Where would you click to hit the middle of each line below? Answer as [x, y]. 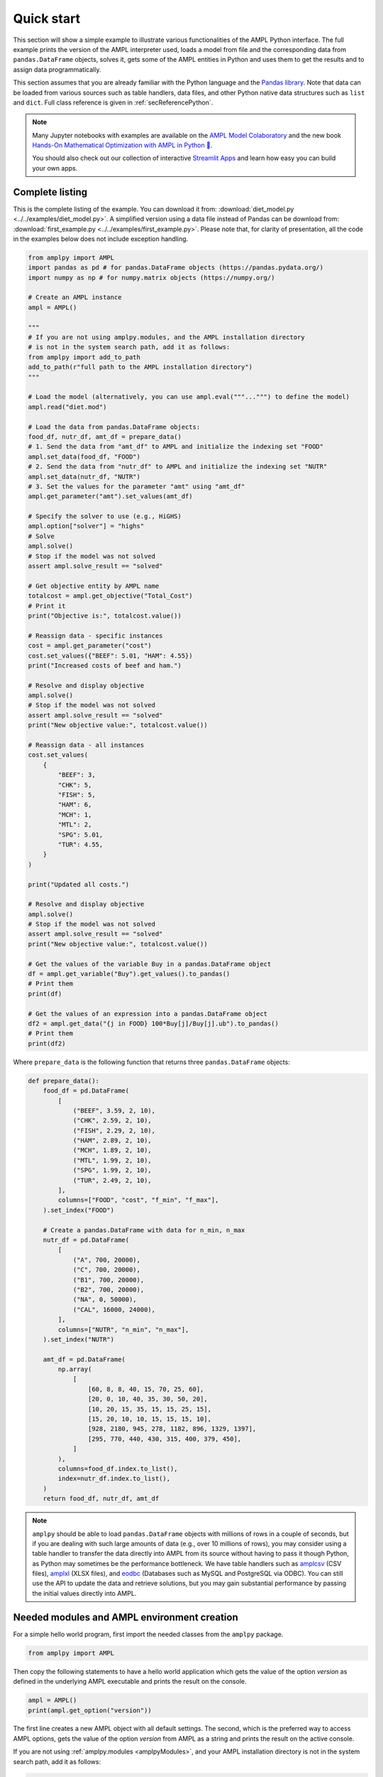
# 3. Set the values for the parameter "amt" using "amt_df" [137, 486]
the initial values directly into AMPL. [84, 1593]
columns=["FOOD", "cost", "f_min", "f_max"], [138, 1200]
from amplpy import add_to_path [84, 357]
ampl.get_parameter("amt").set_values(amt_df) [110, 496]
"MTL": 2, [75, 825]
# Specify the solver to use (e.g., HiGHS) [105, 516]
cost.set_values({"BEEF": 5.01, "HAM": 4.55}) [110, 655]
